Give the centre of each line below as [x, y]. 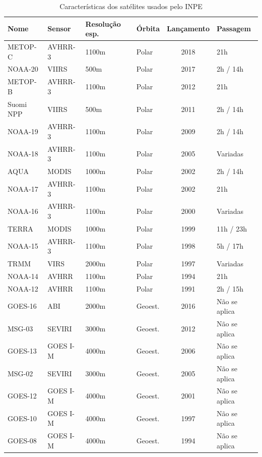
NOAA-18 [23, 154]
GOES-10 [22, 418]
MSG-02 [20, 373]
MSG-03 [20, 328]
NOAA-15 [23, 246]
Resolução [103, 23]
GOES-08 [22, 441]
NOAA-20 [23, 69]
